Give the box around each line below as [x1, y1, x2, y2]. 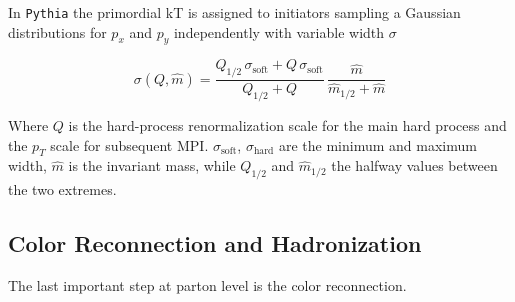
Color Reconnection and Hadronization [8, 228, 422, 259]
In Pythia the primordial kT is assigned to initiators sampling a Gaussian [8, 2, 461, 22]
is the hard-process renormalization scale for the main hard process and [68, 115, 507, 136]
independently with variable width [173, 21, 385, 42]
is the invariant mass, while [68, 155, 236, 176]
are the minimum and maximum [278, 134, 477, 155]
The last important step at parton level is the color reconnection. [8, 275, 407, 296]
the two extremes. [8, 179, 117, 200]
